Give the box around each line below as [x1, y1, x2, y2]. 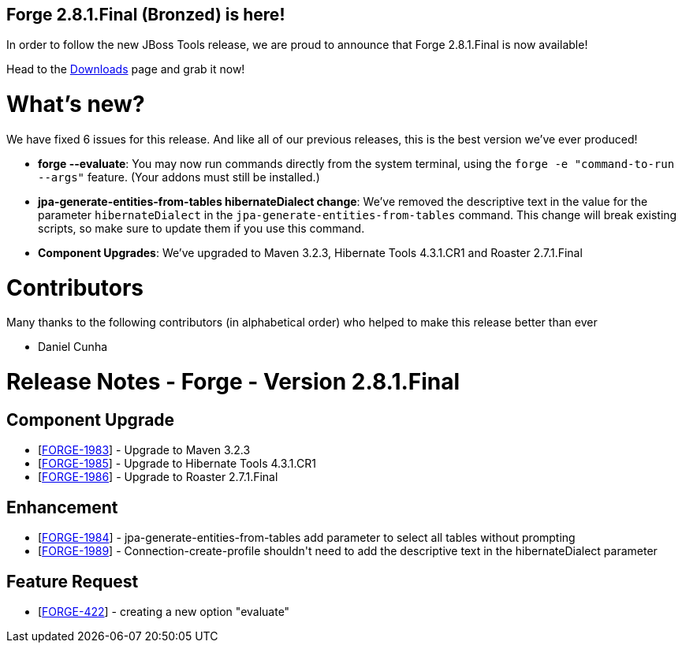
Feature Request [6, 571, 139, 591]
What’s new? [6, 91, 145, 118]
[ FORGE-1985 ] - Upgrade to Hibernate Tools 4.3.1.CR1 [38, 457, 316, 471]
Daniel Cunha [38, 340, 108, 354]
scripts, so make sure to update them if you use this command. [38, 221, 365, 235]
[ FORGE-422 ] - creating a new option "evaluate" [38, 605, 290, 619]
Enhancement [6, 497, 118, 517]
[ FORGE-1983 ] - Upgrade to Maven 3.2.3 [38, 443, 251, 457]
